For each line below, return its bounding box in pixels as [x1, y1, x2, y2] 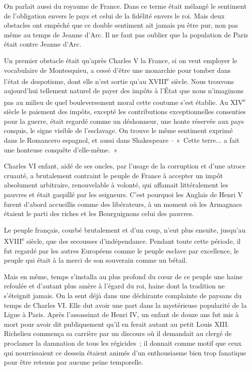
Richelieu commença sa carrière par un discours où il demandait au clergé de [4, 328, 232, 338]
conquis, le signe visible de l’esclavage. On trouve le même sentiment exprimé [4, 125, 233, 135]
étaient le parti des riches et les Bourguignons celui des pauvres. [4, 208, 194, 219]
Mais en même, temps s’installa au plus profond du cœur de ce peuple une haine [4, 271, 243, 281]
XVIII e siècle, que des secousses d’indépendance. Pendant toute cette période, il [4, 235, 241, 246]
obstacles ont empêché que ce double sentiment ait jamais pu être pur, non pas [4, 20, 238, 30]
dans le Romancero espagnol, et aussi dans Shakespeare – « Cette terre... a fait [4, 135, 240, 145]
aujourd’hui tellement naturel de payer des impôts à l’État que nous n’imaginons [4, 85, 244, 96]
